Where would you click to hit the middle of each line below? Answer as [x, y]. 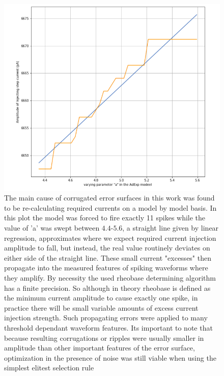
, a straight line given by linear [171, 228]
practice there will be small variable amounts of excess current [101, 307]
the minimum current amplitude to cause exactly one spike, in [101, 298]
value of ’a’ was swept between [52, 228]
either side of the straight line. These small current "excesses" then [108, 257]
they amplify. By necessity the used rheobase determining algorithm [110, 277]
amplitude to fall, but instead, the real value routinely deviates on [107, 248]
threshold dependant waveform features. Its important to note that [108, 327]
